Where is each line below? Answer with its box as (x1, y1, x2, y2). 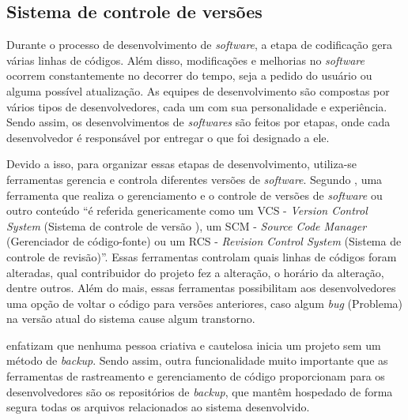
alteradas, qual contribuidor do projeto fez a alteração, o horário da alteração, (6, 264, 384, 280)
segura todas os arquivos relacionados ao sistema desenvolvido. (6, 399, 310, 415)
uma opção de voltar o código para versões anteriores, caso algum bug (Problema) (6, 294, 403, 311)
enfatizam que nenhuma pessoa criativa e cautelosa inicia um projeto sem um (6, 336, 381, 353)
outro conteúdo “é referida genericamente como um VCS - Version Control (6, 202, 368, 219)
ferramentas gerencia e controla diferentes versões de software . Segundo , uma (6, 171, 383, 187)
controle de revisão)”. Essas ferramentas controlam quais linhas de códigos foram (6, 248, 397, 264)
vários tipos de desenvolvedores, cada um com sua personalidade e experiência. (6, 98, 387, 114)
